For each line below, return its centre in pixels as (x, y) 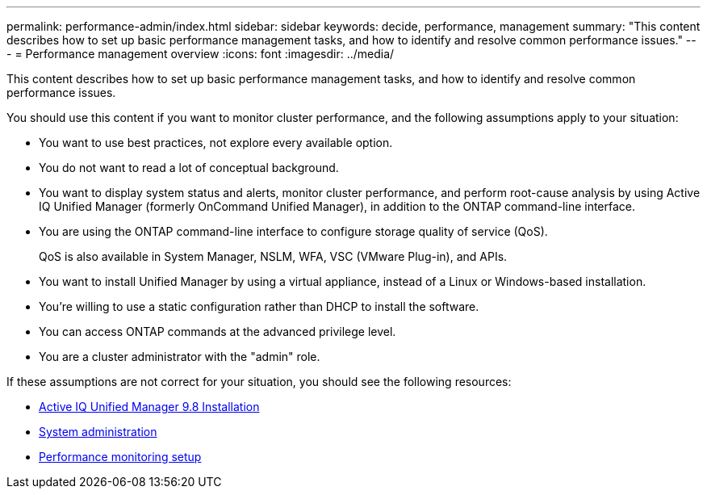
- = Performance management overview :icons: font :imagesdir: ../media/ (201, 54)
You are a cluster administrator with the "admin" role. (180, 357)
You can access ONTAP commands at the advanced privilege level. (218, 331)
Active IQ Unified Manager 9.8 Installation (149, 407)
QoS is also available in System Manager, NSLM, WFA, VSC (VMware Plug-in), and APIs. (273, 256)
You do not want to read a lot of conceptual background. (189, 168)
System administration (98, 432)
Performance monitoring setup (120, 457)
